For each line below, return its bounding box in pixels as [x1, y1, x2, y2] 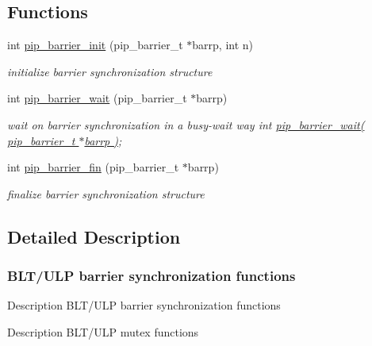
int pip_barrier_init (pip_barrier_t [7, 37, 183, 53]
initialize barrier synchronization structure [7, 63, 213, 79]
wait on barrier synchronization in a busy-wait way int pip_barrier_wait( [7, 116, 365, 133]
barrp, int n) [192, 37, 254, 53]
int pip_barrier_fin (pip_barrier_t [7, 159, 179, 175]
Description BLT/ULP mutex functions [7, 323, 199, 340]
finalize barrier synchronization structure [7, 185, 205, 202]
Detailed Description [7, 224, 181, 248]
